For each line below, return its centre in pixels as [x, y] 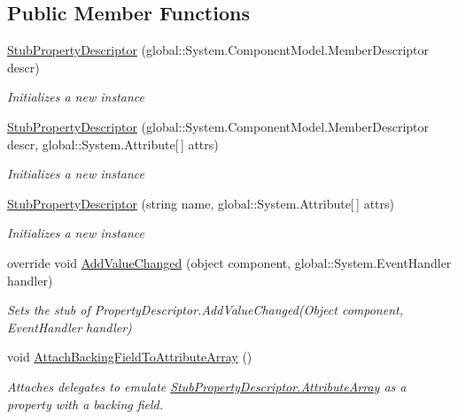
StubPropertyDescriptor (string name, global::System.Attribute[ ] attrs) [201, 203]
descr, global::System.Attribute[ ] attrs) [113, 144]
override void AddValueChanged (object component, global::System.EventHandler [229, 262]
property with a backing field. [85, 404]
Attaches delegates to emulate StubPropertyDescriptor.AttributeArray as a [207, 386]
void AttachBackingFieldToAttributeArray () [130, 357]
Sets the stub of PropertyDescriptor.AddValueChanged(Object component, [205, 310]
